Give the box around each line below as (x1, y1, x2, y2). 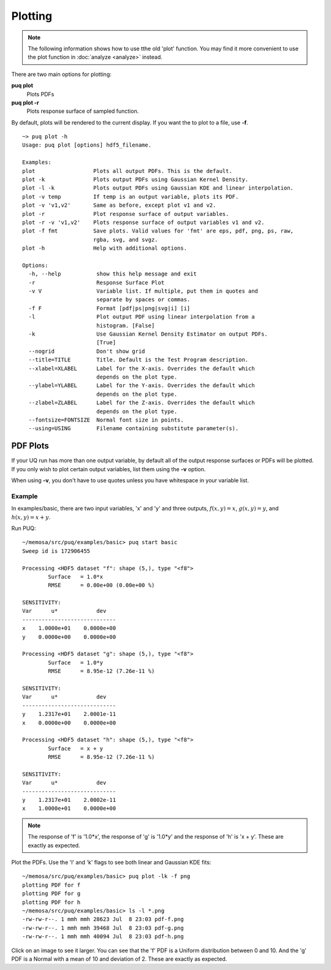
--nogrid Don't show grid (28, 347, 145, 355)
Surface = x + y (48, 745, 104, 752)
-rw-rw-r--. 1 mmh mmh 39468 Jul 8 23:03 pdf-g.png (22, 924, 184, 931)
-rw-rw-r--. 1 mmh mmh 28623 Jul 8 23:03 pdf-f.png (22, 916, 184, 923)
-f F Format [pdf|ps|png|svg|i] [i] (28, 304, 191, 312)
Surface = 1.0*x (48, 573, 104, 580)
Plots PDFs (26, 90, 55, 98)
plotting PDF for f (22, 881, 81, 888)
